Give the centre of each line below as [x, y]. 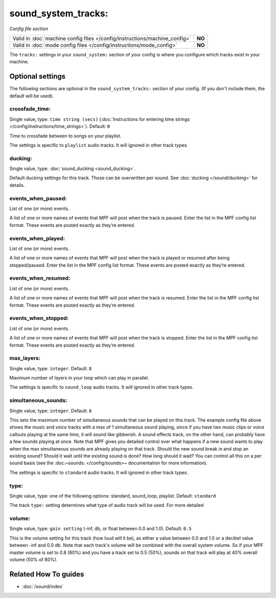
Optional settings [38, 77]
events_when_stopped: [39, 318]
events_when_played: [37, 238]
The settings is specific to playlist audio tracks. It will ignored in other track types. [99, 145]
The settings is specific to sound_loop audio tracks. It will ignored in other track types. [101, 387]
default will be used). [31, 96]
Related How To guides [47, 574]
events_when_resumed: [40, 278]
